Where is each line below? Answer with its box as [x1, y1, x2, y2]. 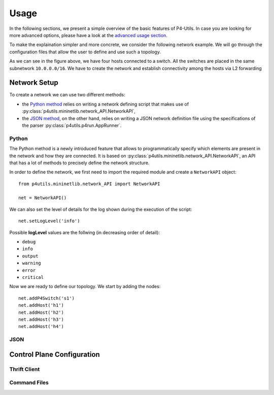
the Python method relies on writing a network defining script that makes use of [22, 101, 189, 107]
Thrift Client [9, 366, 40, 373]
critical [22, 274, 44, 280]
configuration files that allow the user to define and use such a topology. [9, 49, 161, 55]
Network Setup [9, 79, 58, 87]
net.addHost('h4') [18, 324, 64, 330]
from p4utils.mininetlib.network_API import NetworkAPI [18, 181, 160, 187]
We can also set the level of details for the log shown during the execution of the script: [9, 206, 192, 212]
